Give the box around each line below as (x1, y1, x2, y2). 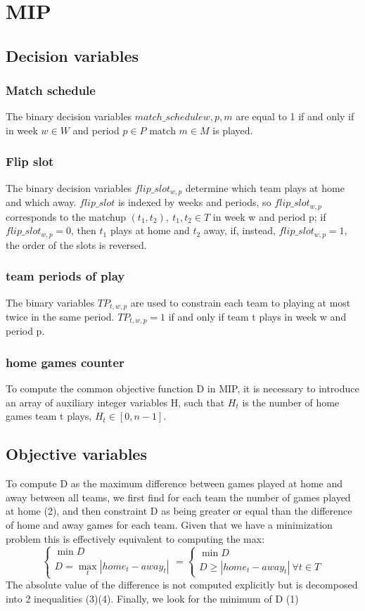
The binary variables (6, 295, 95, 309)
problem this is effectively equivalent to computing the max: (6, 531, 265, 546)
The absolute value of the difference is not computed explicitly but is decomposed (6, 577, 358, 591)
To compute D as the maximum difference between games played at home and (6, 476, 343, 491)
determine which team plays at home (185, 180, 345, 195)
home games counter (6, 353, 124, 371)
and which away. (6, 195, 77, 210)
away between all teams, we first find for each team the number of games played (6, 489, 351, 504)
